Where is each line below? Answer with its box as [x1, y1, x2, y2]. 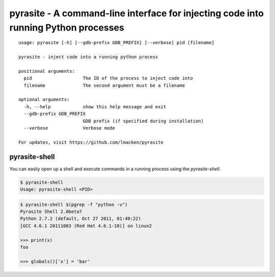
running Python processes [9, 22, 124, 33]
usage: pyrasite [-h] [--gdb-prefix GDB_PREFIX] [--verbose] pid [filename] [18, 40, 215, 46]
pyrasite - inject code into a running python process [18, 54, 158, 60]
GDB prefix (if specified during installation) [82, 118, 204, 124]
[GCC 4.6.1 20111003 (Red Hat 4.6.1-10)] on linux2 [20, 223, 152, 229]
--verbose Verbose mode [23, 125, 116, 131]
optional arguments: [18, 97, 70, 103]
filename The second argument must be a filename [23, 82, 185, 88]
